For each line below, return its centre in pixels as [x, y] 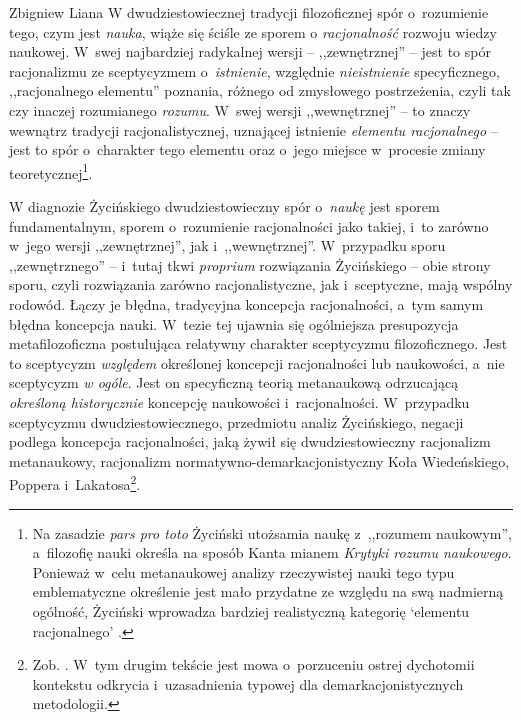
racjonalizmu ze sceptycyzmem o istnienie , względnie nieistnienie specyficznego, [254, 70]
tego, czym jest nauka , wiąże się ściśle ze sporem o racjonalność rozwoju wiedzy [253, 31]
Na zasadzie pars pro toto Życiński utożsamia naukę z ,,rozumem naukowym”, [272, 532]
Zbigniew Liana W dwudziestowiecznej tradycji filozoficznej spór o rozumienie [249, 12]
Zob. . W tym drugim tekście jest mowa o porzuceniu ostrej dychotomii [253, 664]
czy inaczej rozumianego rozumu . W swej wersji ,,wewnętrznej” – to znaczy [240, 109]
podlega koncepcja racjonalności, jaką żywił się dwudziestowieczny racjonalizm [250, 441]
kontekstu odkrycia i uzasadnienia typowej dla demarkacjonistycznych [248, 683]
